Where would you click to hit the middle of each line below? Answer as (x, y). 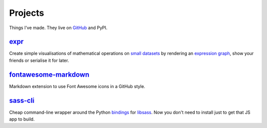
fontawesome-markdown (49, 74)
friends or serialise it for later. (39, 60)
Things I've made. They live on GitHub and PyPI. (58, 28)
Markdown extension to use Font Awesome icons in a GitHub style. (77, 86)
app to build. (22, 119)
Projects (27, 13)
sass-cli (22, 101)
